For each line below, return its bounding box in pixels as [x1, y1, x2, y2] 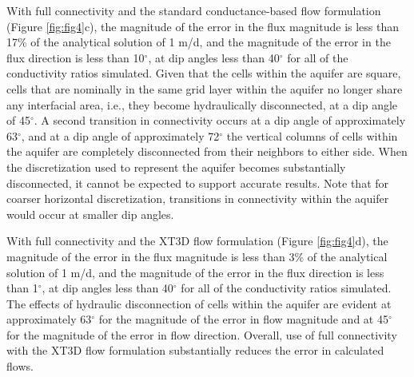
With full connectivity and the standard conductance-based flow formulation [6, 2, 381, 18]
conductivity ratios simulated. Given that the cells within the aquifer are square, [6, 65, 401, 81]
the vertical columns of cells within [226, 127, 398, 144]
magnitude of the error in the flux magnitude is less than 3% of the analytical [6, 248, 388, 264]
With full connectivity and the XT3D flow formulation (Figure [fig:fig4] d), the [6, 232, 388, 249]
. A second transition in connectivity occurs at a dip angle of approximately [34, 112, 406, 129]
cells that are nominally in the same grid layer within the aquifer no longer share [6, 80, 403, 97]
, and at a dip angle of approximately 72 [21, 127, 220, 144]
